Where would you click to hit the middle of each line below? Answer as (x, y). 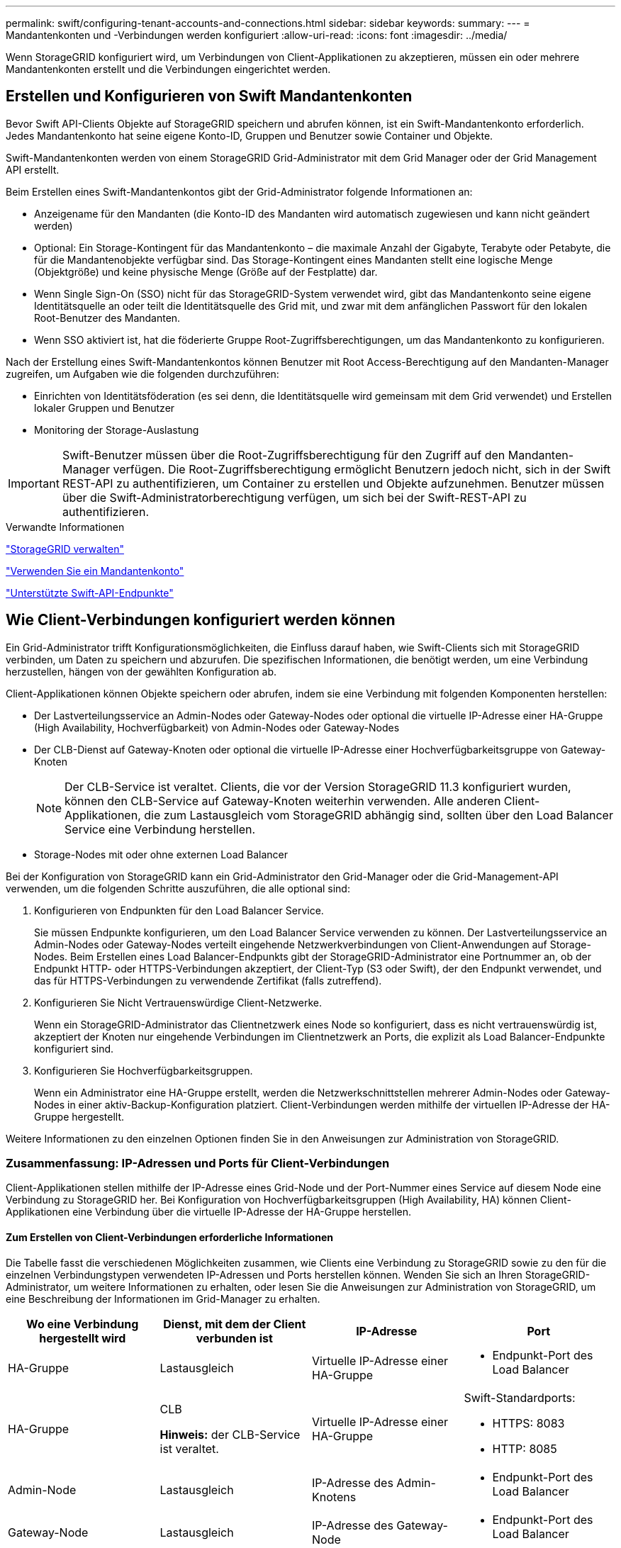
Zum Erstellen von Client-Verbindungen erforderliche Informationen (169, 1238)
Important (34, 483)
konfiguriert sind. (74, 1048)
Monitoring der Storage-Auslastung (117, 430)
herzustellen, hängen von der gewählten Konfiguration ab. (141, 671)
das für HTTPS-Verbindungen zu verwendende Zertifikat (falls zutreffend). (208, 980)
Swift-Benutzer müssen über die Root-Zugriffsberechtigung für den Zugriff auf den (284, 455)
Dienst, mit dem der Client (235, 1324)
